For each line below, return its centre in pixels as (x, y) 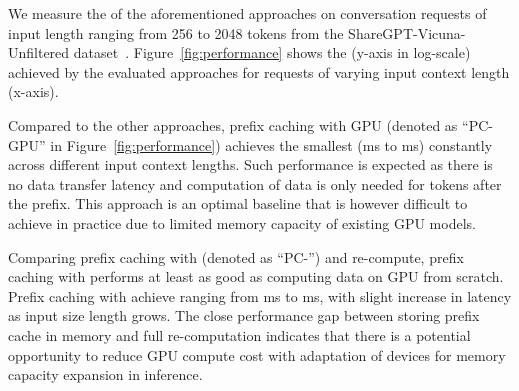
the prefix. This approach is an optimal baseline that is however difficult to (238, 203)
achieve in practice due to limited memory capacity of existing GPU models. (242, 222)
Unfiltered (39, 52)
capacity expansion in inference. (105, 374)
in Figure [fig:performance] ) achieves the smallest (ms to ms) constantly (271, 144)
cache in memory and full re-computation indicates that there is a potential (239, 334)
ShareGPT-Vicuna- (407, 32)
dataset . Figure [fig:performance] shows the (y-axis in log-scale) (272, 52)
